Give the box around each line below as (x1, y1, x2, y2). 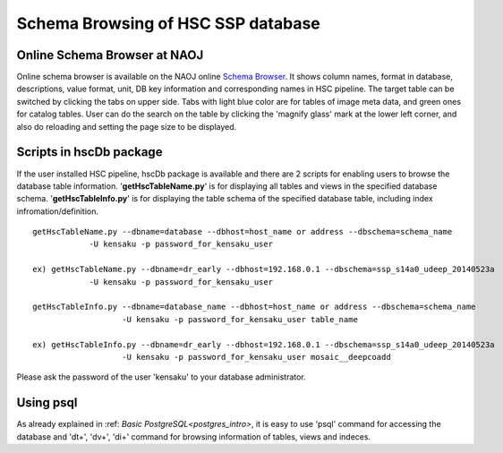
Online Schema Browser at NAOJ (16, 47, 204, 63)
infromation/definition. (16, 206, 98, 217)
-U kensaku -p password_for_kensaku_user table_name (122, 314, 358, 324)
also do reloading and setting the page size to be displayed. (16, 121, 237, 132)
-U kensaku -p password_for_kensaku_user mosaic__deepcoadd (122, 352, 391, 362)
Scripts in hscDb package (16, 144, 163, 160)
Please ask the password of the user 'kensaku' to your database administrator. (16, 372, 306, 382)
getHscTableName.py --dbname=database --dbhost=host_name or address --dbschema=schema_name (32, 226, 453, 237)
